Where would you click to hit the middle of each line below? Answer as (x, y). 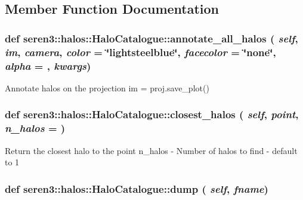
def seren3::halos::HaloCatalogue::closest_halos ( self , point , (152, 114)
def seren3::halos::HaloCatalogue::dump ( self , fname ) (137, 188)
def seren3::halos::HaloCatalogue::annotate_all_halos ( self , (151, 38)
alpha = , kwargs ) (48, 65)
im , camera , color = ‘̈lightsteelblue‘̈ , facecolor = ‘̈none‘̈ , (140, 52)
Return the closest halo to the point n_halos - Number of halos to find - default (151, 150)
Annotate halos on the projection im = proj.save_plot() (107, 87)
